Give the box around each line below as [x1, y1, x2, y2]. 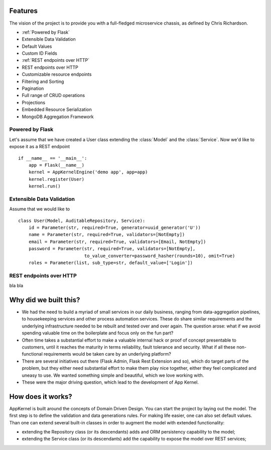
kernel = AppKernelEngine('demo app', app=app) [28, 169, 148, 175]
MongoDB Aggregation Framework [22, 114, 94, 120]
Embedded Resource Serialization [22, 106, 92, 113]
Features [9, 7, 38, 15]
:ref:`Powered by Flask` [22, 29, 70, 35]
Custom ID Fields [22, 50, 57, 56]
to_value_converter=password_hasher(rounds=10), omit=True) [84, 253, 235, 259]
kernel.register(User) [28, 176, 85, 182]
